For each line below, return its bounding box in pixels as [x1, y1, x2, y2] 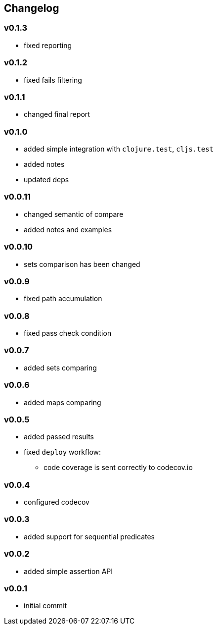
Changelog [4, 2, 59, 14]
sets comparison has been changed [24, 260, 140, 268]
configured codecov [24, 498, 89, 507]
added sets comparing [24, 363, 97, 372]
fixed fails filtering [24, 75, 82, 84]
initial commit [24, 601, 67, 610]
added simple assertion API [24, 567, 113, 576]
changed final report [24, 110, 90, 119]
